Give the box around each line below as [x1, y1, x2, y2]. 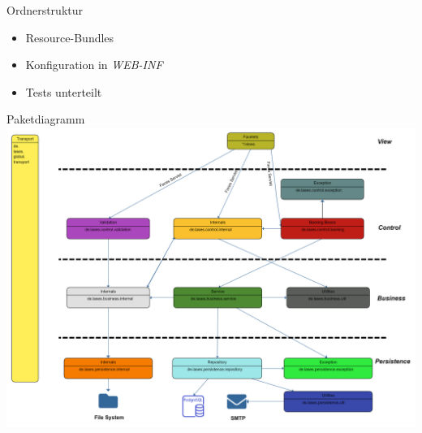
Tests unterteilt [25, 83, 102, 100]
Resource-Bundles [25, 28, 114, 45]
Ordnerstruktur [6, 2, 83, 18]
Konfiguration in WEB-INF [25, 56, 163, 73]
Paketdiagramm [6, 110, 85, 128]
